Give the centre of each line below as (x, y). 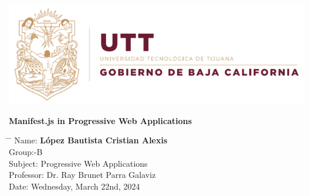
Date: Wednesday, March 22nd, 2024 (74, 186)
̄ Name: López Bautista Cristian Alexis (88, 140)
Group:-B (26, 152)
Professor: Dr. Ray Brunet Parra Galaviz (82, 175)
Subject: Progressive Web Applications (78, 163)
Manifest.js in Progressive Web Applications (101, 120)
